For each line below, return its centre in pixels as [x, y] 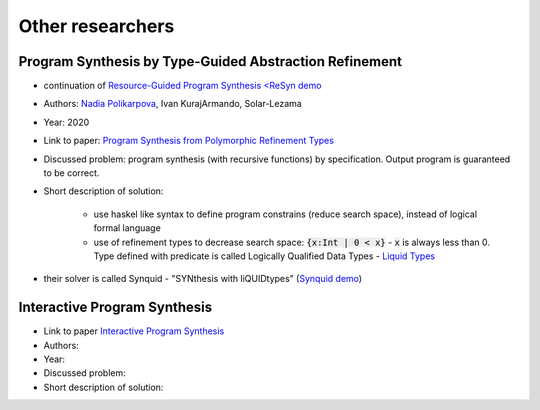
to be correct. [71, 173]
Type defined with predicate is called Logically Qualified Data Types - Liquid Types [264, 256]
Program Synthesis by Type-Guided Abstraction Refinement [210, 61]
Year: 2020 [66, 122]
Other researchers [96, 26]
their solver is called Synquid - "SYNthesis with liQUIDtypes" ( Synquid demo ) [203, 279]
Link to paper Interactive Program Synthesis [134, 331]
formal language [127, 228]
